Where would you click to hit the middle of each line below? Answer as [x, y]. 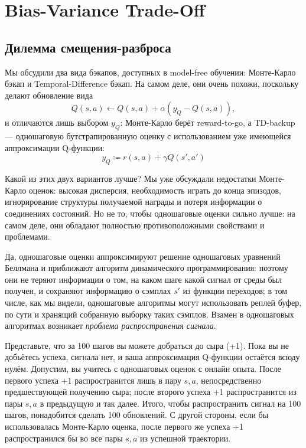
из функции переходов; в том [235, 291]
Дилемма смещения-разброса [88, 47]
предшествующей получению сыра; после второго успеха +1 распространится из [151, 392]
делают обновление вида [49, 95]
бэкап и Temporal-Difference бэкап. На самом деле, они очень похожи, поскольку [152, 84]
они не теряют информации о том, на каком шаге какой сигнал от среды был [144, 279]
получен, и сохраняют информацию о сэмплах [88, 291]
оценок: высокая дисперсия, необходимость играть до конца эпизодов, [155, 190]
